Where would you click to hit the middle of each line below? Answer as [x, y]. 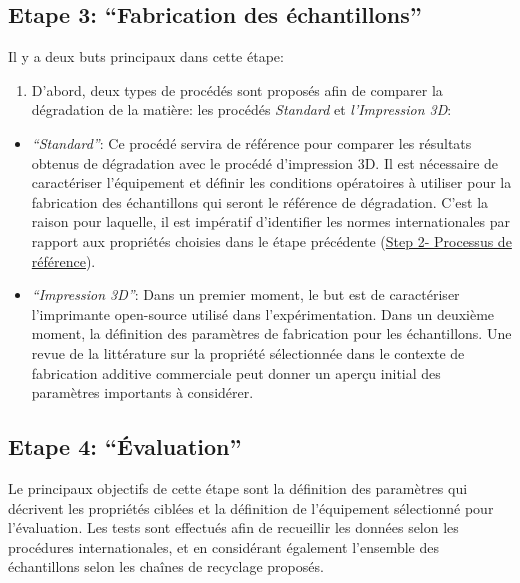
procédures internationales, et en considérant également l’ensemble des [224, 546]
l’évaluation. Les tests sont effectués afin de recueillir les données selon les [233, 527]
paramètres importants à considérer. [142, 392]
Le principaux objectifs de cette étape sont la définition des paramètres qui [238, 487]
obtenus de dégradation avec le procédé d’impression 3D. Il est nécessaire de [265, 162]
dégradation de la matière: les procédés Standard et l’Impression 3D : [241, 109]
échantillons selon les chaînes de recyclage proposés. [166, 566]
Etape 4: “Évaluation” [125, 446]
